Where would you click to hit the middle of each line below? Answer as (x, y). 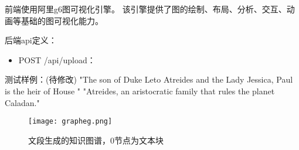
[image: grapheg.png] (70, 122)
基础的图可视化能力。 (62, 20)
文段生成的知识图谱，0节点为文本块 (96, 140)
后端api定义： (31, 40)
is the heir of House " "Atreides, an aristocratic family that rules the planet (140, 91)
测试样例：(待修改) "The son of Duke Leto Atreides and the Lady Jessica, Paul (149, 79)
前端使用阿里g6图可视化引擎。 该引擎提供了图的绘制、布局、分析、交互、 (146, 9)
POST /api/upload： (57, 59)
